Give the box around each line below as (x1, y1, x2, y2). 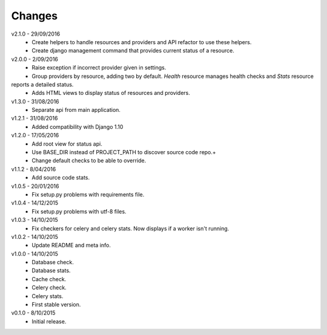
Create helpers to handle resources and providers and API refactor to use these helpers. (31, 38, 252, 45)
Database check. (31, 259, 74, 266)
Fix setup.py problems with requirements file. (31, 190, 145, 198)
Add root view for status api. (31, 140, 102, 148)
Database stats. (31, 267, 71, 275)
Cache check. (31, 275, 67, 282)
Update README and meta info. (31, 242, 111, 249)
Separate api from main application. (31, 106, 121, 114)
